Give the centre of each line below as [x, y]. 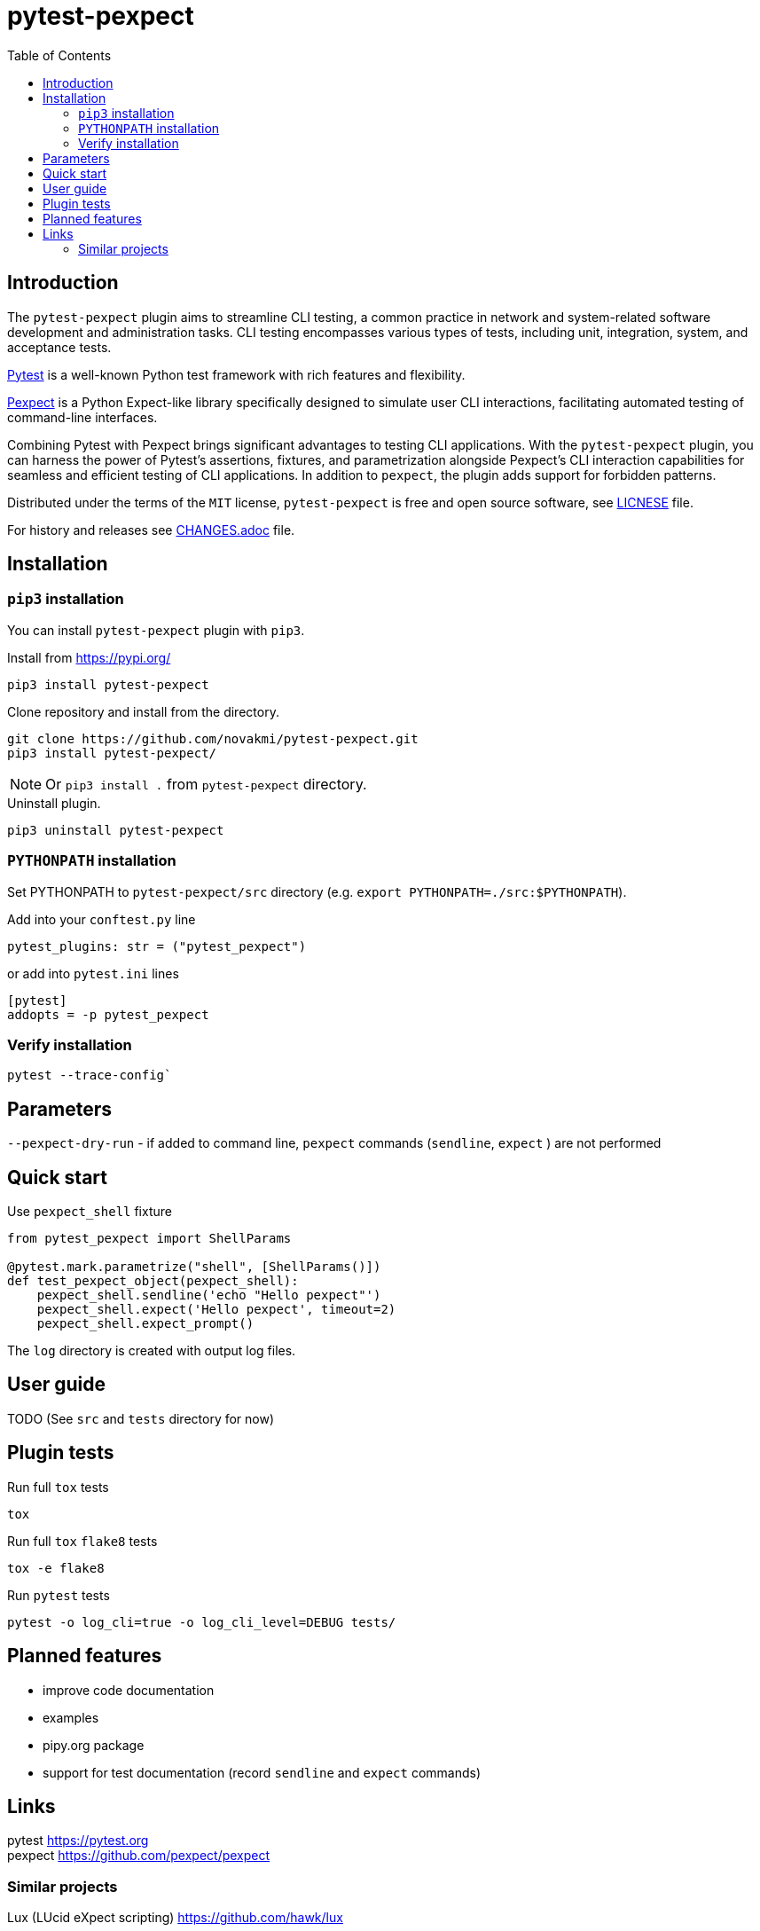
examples [71, 1717]
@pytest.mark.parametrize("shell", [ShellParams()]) [194, 1267]
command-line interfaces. [82, 417]
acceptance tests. [59, 347]
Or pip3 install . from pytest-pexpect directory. [206, 784]
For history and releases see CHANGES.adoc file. [151, 530]
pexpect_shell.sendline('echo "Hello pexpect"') [209, 1295]
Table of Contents [59, 55]
